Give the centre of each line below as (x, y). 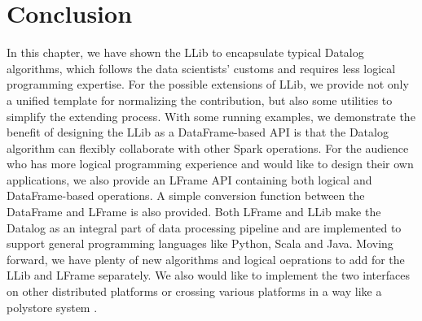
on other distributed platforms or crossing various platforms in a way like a (194, 291)
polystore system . (52, 307)
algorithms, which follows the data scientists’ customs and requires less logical (201, 68)
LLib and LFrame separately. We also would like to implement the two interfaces (208, 275)
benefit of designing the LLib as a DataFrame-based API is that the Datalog (198, 132)
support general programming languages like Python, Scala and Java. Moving (200, 243)
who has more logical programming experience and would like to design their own (210, 164)
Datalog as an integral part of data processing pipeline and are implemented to (204, 227)
